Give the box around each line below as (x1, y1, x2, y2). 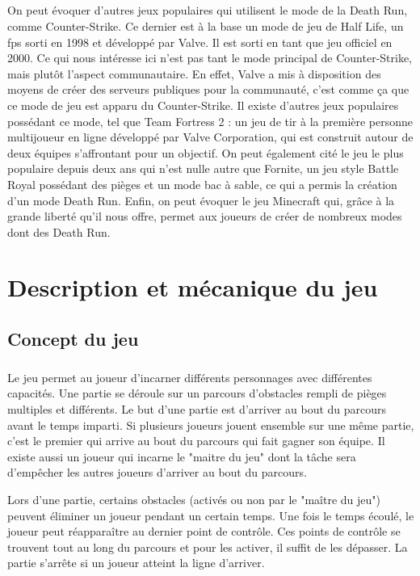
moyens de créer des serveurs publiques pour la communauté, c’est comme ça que (7, 81, 409, 98)
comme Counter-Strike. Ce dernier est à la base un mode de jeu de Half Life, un (7, 17, 404, 34)
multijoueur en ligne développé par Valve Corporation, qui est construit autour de (7, 128, 414, 145)
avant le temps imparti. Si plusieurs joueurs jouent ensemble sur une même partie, (7, 416, 414, 433)
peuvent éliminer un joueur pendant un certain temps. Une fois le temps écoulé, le (7, 507, 414, 523)
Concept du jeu (7, 326, 139, 351)
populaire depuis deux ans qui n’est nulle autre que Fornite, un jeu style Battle (7, 160, 399, 177)
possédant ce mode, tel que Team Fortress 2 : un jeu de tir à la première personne (7, 112, 414, 129)
